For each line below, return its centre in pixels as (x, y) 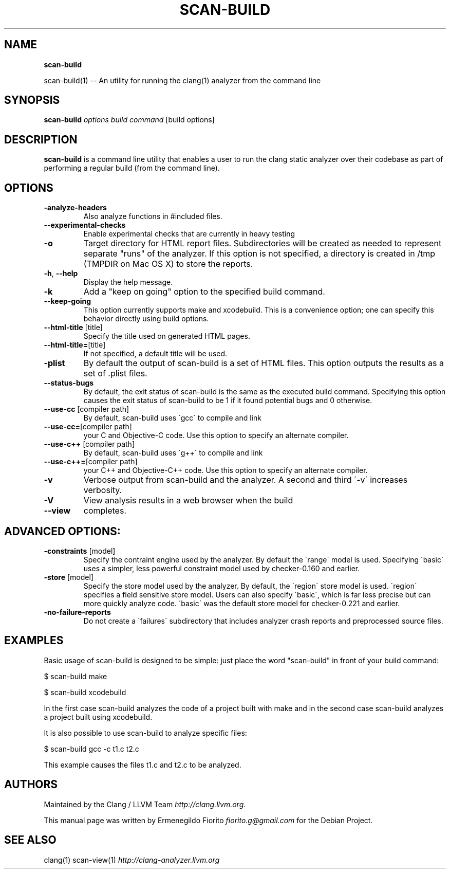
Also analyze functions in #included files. (153, 216)
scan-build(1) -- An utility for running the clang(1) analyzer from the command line (182, 80)
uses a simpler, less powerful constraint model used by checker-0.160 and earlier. (222, 568)
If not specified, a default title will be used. (155, 354)
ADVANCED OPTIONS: (62, 531)
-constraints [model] (80, 551)
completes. (105, 511)
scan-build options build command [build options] (129, 120)
